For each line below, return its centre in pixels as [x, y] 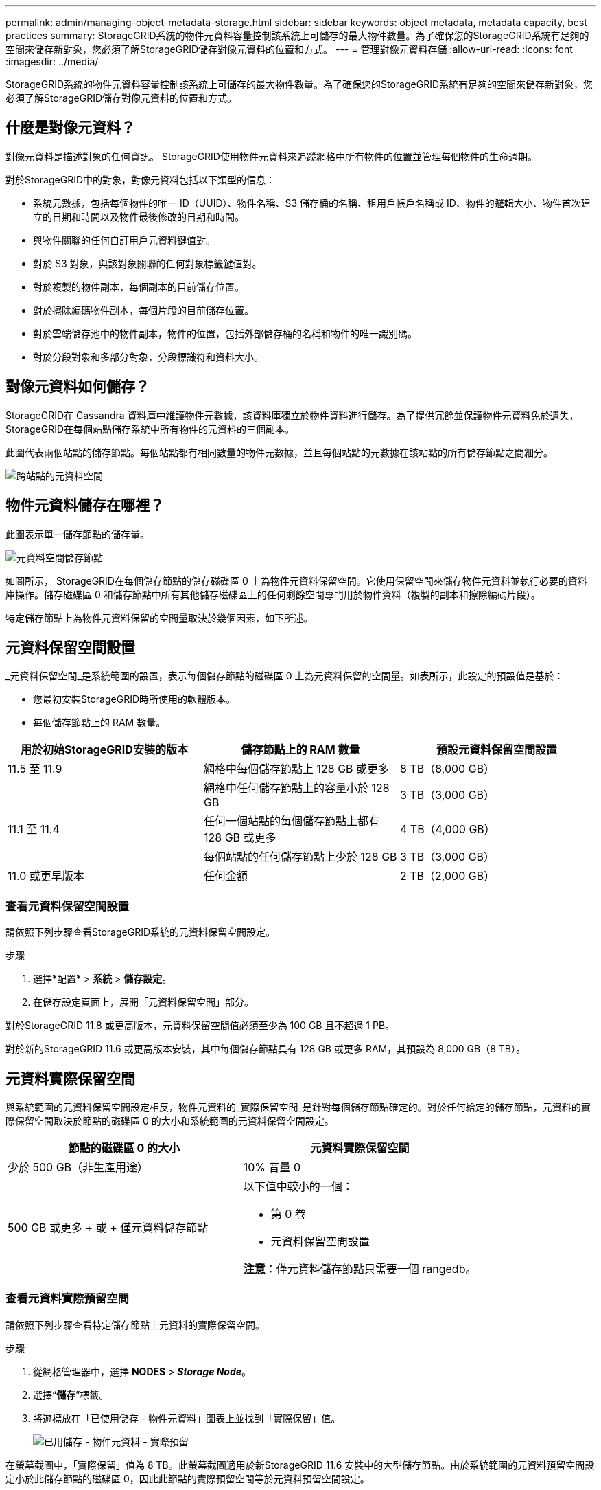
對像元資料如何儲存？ [78, 387]
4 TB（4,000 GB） [447, 829]
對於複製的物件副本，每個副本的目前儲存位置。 [139, 286]
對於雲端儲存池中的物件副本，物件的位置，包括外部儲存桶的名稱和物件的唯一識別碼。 [225, 333]
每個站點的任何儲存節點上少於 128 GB [300, 857]
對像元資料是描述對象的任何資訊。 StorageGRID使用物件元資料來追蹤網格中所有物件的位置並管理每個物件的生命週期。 [271, 156]
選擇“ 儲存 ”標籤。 [71, 1395]
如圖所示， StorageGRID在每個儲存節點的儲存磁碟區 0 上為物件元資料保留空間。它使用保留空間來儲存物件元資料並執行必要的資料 [296, 580]
